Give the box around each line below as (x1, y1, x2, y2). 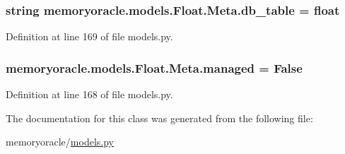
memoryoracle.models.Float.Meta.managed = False (6, 59, 303, 76)
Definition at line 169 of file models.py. (6, 29, 173, 44)
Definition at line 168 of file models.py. (6, 87, 173, 102)
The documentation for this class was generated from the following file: (6, 110, 313, 125)
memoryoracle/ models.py (6, 134, 114, 149)
